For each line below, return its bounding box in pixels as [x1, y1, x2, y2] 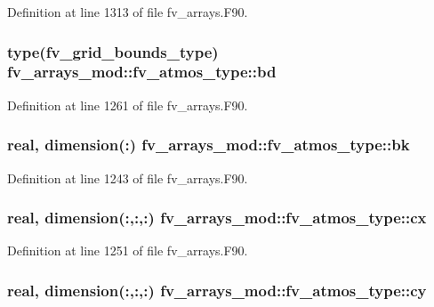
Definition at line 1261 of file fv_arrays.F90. [7, 95, 248, 114]
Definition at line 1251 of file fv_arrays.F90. [7, 241, 248, 260]
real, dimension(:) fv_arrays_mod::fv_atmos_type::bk [7, 133, 410, 156]
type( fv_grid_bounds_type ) [7, 40, 219, 62]
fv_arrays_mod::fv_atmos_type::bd [7, 61, 277, 83]
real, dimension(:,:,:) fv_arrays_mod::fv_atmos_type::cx [7, 206, 427, 229]
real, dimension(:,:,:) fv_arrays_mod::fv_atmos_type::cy [7, 279, 427, 301]
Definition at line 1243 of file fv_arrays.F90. [7, 168, 248, 187]
